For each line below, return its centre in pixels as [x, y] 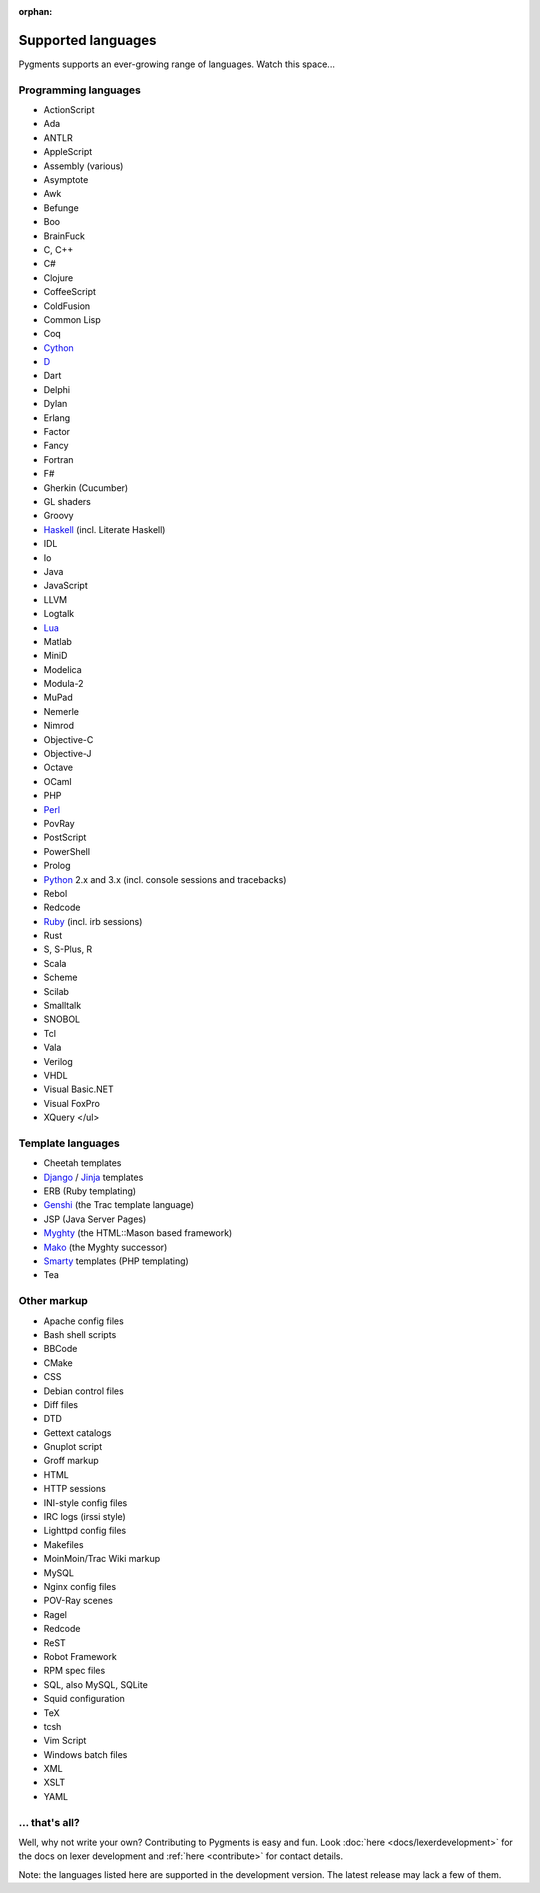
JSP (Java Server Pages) [95, 1219]
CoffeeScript [70, 292]
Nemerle [61, 711]
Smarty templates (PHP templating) [116, 1261]
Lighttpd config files [85, 1531]
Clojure [58, 277]
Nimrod [59, 726]
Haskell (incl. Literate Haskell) [104, 529]
